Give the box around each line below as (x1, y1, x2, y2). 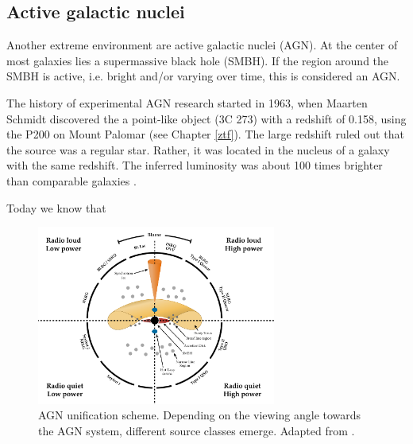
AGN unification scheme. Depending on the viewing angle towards (38, 407, 361, 423)
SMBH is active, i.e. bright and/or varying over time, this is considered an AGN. (6, 68, 400, 84)
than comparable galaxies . (6, 172, 137, 189)
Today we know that (6, 199, 106, 216)
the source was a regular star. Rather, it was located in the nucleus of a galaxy (6, 141, 390, 158)
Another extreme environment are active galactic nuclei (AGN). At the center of (6, 37, 398, 53)
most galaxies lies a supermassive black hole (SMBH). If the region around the (6, 52, 389, 68)
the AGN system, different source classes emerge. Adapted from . (38, 422, 355, 438)
